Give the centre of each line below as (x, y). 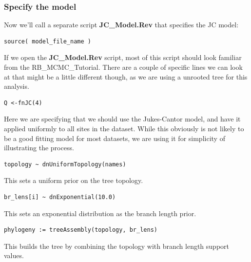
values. (14, 255)
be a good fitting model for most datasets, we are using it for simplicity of (115, 138)
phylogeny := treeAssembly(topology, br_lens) (81, 230)
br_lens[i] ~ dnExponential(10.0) (60, 197)
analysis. (17, 86)
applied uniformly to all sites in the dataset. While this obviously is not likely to (124, 128)
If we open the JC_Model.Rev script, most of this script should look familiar (123, 57)
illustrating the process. (39, 148)
